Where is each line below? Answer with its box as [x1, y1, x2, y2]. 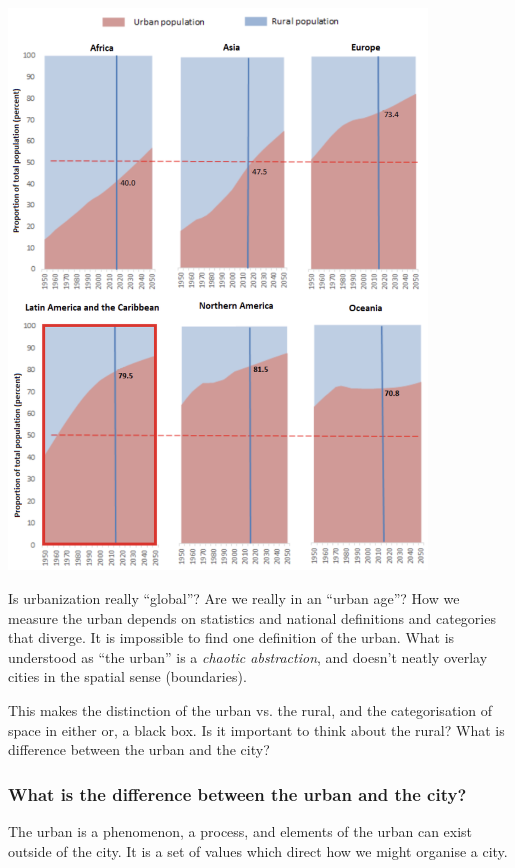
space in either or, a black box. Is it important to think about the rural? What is [8, 719, 505, 740]
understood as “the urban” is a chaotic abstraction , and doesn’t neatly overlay [8, 646, 488, 667]
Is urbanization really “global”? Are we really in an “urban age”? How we [8, 587, 460, 608]
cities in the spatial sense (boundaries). [8, 666, 247, 687]
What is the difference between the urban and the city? [8, 781, 467, 806]
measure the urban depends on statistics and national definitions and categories [8, 607, 496, 628]
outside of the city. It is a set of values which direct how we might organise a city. [8, 840, 508, 861]
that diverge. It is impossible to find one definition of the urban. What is [8, 627, 455, 648]
